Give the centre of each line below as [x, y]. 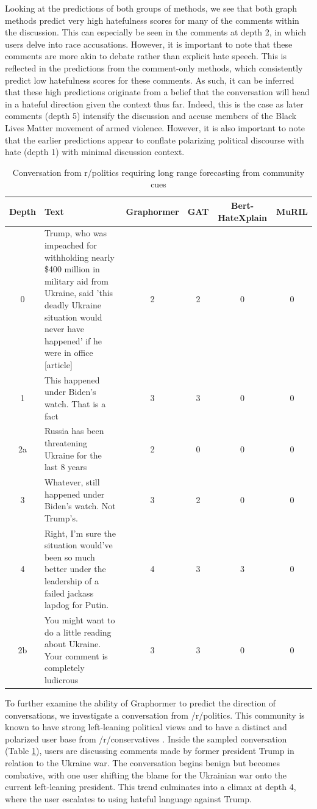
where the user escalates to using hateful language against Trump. [128, 798]
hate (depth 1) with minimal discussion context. [95, 152]
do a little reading [78, 632]
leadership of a [72, 580]
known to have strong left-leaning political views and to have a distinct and [146, 727]
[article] [58, 364]
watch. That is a [75, 403]
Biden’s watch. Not [80, 506]
